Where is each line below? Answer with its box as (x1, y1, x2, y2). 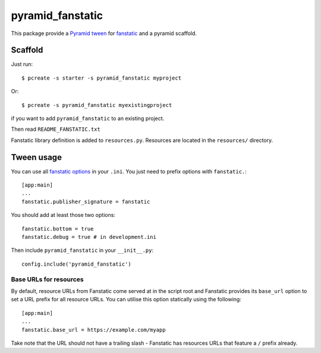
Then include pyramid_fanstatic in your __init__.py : (11, 247, 154, 254)
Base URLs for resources (11, 275, 84, 283)
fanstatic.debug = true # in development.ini (21, 234, 157, 241)
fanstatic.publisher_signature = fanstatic (21, 198, 150, 205)
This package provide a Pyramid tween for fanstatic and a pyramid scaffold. (11, 30, 197, 37)
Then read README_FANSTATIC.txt (11, 125, 100, 133)
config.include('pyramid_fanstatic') (21, 260, 132, 267)
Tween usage (11, 152, 62, 162)
